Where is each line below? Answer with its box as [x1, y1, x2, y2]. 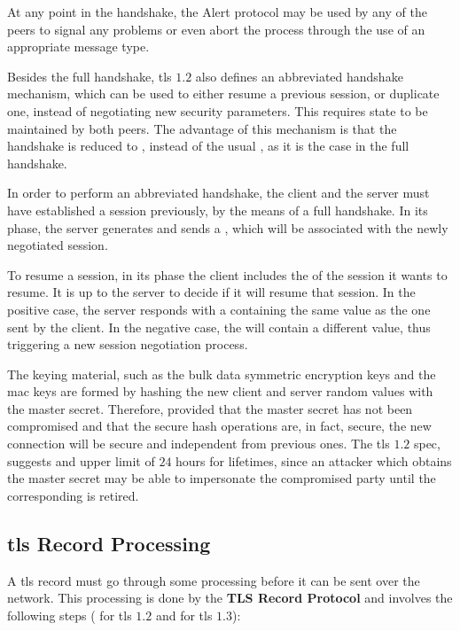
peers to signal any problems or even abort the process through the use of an [7, 19, 425, 38]
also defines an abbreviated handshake [195, 66, 403, 85]
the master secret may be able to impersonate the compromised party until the [7, 469, 436, 487]
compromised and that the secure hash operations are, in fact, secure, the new [7, 417, 432, 435]
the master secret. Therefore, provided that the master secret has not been [7, 399, 413, 417]
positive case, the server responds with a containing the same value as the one [7, 300, 431, 318]
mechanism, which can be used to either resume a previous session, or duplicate [7, 84, 440, 103]
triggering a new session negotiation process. [7, 335, 248, 354]
